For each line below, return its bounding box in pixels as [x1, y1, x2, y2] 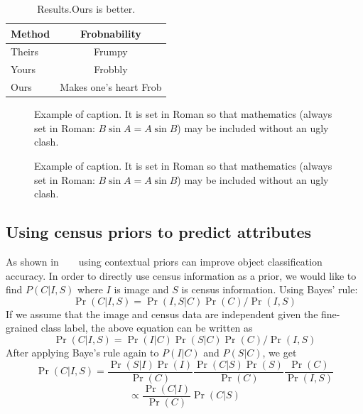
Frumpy [94, 44, 128, 59]
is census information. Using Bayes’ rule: [181, 282, 358, 297]
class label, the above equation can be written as [40, 320, 253, 335]
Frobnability [80, 26, 141, 40]
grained [6, 320, 38, 335]
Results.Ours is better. [37, 1, 136, 16]
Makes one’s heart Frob [60, 80, 162, 94]
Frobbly [94, 62, 128, 77]
